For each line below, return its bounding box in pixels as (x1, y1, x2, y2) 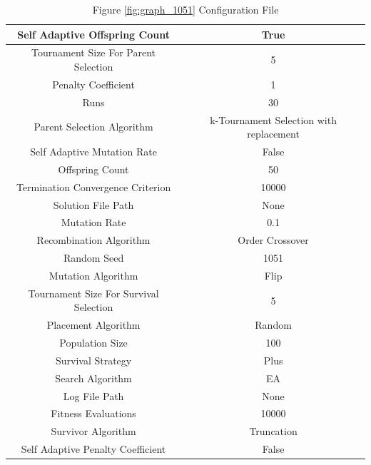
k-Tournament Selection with (210, 112, 337, 127)
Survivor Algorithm (51, 424, 136, 439)
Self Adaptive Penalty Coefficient (21, 441, 166, 456)
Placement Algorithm (46, 317, 141, 332)
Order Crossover (238, 232, 309, 247)
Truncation (249, 424, 298, 439)
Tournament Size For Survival (28, 285, 159, 300)
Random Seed (63, 250, 124, 265)
